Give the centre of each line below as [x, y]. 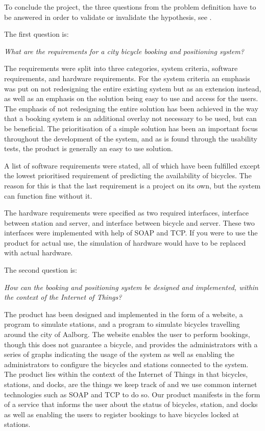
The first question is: [37, 34]
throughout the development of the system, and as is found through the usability [131, 138]
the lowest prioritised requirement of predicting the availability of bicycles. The [128, 175]
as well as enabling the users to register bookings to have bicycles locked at [122, 414]
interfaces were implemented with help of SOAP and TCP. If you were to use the [131, 233]
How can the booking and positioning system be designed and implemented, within [131, 287]
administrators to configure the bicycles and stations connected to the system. [126, 364]
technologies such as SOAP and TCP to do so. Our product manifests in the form [132, 394]
